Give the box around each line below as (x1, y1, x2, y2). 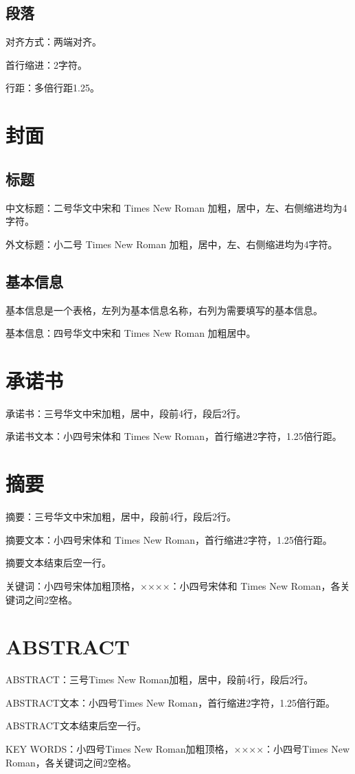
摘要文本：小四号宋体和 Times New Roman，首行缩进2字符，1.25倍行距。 (5, 532, 332, 546)
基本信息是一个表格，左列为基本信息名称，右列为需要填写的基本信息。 (5, 302, 323, 317)
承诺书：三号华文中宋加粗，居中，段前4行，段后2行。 (5, 406, 246, 420)
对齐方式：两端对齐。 (5, 34, 102, 49)
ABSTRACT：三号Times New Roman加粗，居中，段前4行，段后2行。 (5, 672, 314, 687)
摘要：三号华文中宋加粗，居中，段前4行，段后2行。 (5, 509, 236, 524)
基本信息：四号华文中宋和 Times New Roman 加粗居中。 (5, 326, 256, 340)
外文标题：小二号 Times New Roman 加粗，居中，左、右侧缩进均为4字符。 (5, 236, 338, 251)
